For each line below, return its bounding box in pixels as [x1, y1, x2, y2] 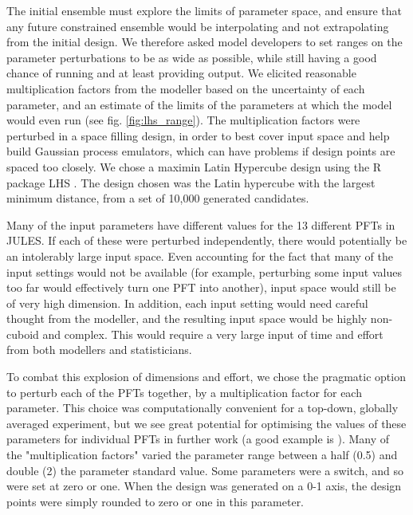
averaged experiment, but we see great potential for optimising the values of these [6, 415, 407, 431]
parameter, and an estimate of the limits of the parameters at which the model [6, 96, 392, 112]
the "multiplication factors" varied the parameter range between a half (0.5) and [6, 446, 398, 463]
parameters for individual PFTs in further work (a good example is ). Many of [6, 430, 390, 447]
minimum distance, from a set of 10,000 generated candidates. [6, 190, 309, 206]
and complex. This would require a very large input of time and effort [42, 325, 383, 342]
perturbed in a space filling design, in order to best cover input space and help [6, 127, 390, 143]
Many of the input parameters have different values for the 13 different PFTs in [6, 216, 395, 233]
